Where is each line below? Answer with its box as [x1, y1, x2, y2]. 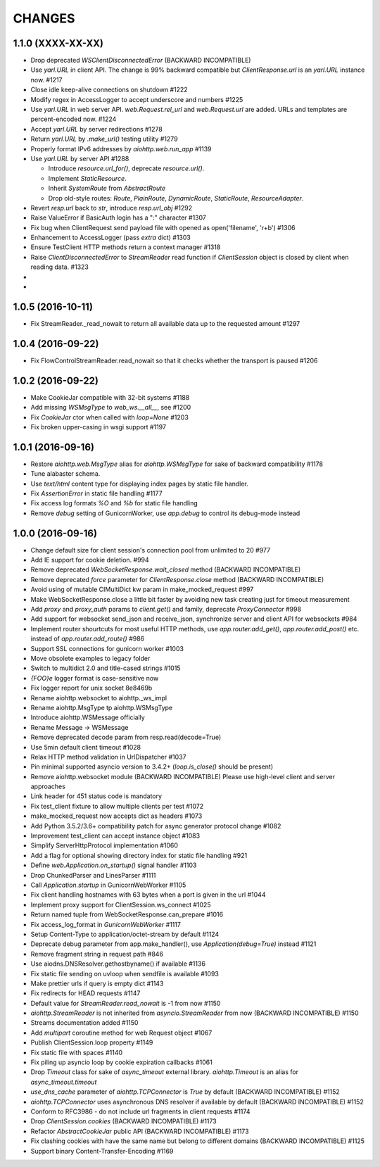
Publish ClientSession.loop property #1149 [30, 1038, 153, 1047]
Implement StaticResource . [48, 174, 127, 182]
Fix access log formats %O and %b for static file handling [30, 499, 198, 507]
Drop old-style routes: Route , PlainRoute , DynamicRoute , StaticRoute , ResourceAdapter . [48, 194, 304, 202]
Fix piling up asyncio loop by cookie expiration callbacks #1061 [30, 1058, 213, 1066]
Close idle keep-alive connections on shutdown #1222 [30, 85, 188, 94]
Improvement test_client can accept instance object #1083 [30, 831, 201, 840]
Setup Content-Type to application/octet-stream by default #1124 [30, 930, 220, 938]
